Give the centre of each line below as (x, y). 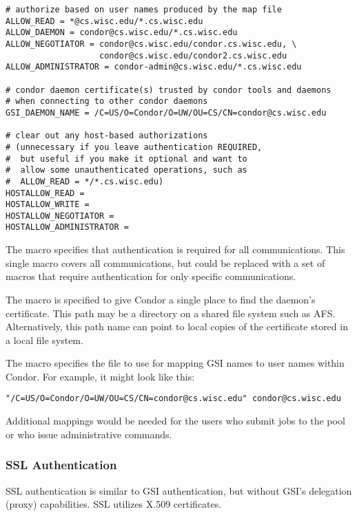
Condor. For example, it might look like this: (100, 376)
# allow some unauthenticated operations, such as (126, 170)
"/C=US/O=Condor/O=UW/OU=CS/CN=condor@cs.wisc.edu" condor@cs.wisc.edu (173, 399)
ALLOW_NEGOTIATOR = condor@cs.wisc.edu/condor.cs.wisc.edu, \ (151, 44)
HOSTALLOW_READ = (45, 193)
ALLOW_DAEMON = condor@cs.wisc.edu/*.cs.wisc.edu (122, 33)
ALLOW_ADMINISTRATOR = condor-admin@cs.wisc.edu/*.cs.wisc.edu (154, 67)
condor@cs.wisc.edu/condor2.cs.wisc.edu (193, 55)
